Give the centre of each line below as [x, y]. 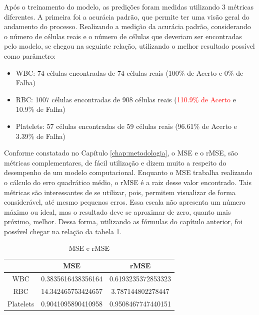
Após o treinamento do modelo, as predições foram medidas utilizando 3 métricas [129, 7]
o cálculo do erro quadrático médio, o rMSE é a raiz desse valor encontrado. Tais [128, 182]
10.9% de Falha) [40, 109]
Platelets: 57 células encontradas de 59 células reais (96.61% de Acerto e [126, 126]
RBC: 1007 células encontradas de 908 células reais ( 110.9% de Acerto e [126, 99]
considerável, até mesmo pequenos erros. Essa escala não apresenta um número [125, 202]
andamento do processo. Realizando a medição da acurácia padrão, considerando [127, 26]
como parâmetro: [30, 55]
